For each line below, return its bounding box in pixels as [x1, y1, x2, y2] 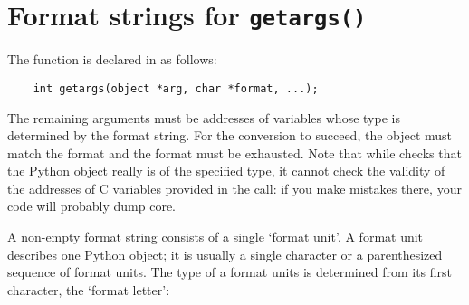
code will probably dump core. [7, 196, 176, 215]
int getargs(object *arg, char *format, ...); [33, 81, 319, 95]
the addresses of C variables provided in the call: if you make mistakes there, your [7, 178, 462, 197]
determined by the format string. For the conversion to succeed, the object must [7, 126, 453, 145]
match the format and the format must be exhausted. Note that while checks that [7, 143, 462, 162]
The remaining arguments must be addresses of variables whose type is [7, 108, 400, 127]
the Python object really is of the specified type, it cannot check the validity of [7, 161, 445, 180]
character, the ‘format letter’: [7, 280, 170, 299]
